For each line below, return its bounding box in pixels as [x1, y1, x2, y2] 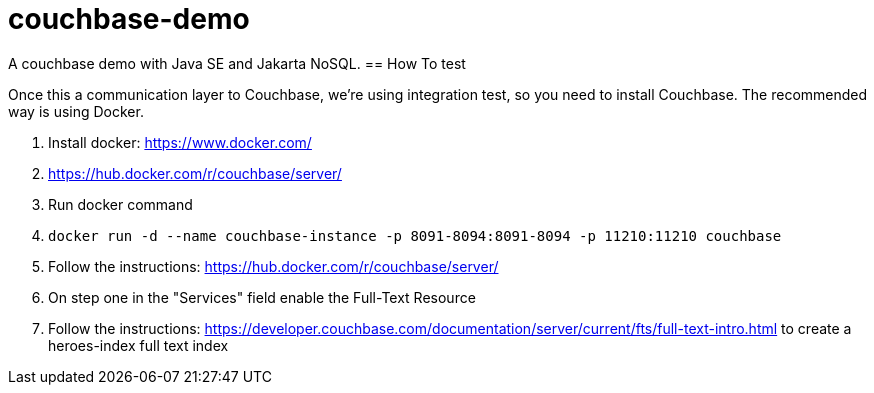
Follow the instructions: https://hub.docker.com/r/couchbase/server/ [48, 257, 499, 275]
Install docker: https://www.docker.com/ [48, 133, 312, 151]
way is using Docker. [8, 102, 144, 120]
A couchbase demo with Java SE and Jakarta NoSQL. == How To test [8, 54, 466, 72]
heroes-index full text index [48, 336, 229, 354]
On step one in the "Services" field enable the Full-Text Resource [48, 288, 476, 306]
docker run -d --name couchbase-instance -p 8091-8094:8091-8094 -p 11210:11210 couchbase [48, 227, 782, 244]
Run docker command [48, 195, 193, 213]
